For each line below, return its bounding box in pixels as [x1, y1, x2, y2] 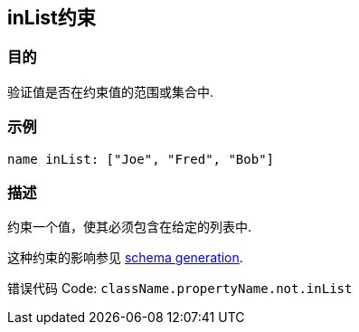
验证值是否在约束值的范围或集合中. [7, 83, 214, 100]
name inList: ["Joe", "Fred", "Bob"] [7, 151, 275, 166]
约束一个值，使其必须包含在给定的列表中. [7, 219, 252, 235]
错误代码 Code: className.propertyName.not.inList [7, 280, 353, 297]
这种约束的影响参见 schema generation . [7, 250, 243, 266]
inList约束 [7, 6, 96, 29]
